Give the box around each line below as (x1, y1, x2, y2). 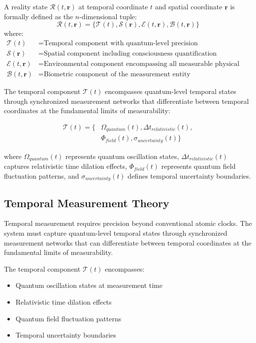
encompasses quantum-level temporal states (104, 86, 236, 96)
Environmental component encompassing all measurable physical (44, 60, 240, 67)
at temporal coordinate (78, 1, 148, 11)
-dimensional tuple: (79, 11, 137, 21)
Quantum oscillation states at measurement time (15, 280, 162, 290)
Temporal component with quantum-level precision (44, 39, 198, 47)
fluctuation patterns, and (4, 170, 79, 181)
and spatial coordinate (155, 1, 223, 11)
